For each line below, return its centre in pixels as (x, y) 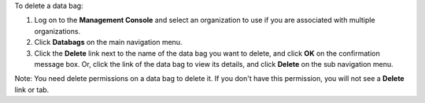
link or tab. (32, 90)
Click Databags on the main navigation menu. (108, 42)
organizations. (57, 31)
